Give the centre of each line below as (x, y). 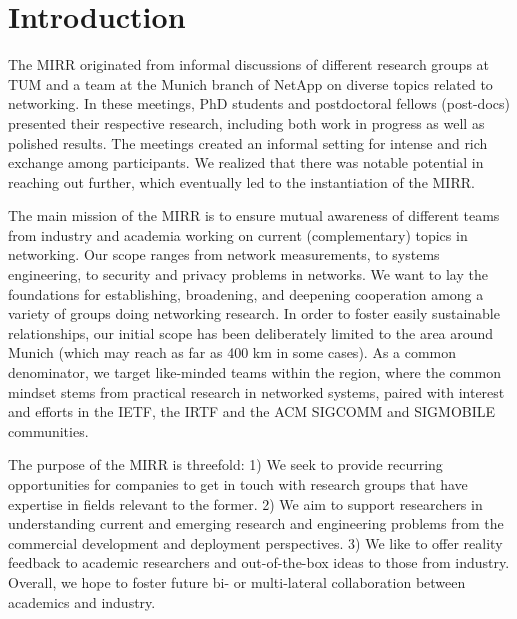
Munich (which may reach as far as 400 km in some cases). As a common (232, 352)
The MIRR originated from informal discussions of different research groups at (249, 64)
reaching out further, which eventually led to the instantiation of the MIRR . (241, 181)
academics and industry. (82, 601)
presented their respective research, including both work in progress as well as (246, 122)
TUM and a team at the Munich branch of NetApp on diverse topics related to (250, 83)
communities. (48, 430)
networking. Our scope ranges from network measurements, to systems (224, 254)
